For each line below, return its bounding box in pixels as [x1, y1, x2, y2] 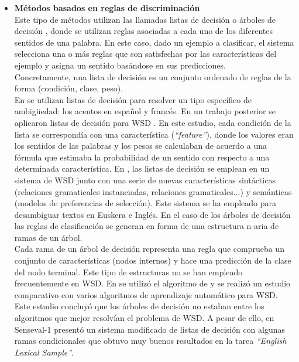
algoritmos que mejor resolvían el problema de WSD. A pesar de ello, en [14, 312, 274, 324]
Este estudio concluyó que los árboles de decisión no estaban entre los [14, 300, 264, 312]
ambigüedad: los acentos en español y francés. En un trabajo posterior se [14, 105, 276, 117]
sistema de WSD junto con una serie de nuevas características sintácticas [14, 173, 276, 186]
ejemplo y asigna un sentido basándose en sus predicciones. [14, 59, 226, 71]
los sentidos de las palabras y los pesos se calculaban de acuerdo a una [14, 139, 267, 152]
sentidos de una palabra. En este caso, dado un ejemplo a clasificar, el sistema [14, 36, 294, 48]
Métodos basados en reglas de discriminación [14, 2, 200, 13]
